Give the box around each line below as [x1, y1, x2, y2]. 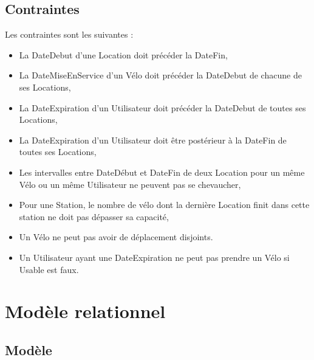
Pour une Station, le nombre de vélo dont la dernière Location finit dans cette [19, 198, 310, 211]
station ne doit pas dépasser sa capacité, [19, 210, 169, 223]
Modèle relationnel [5, 299, 166, 324]
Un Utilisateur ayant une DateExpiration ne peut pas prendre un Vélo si [19, 251, 290, 263]
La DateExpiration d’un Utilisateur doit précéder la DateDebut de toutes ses [19, 101, 306, 114]
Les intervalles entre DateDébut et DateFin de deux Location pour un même [19, 165, 305, 178]
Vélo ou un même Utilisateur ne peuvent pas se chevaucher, [19, 178, 241, 190]
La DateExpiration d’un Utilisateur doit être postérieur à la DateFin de [19, 133, 287, 146]
